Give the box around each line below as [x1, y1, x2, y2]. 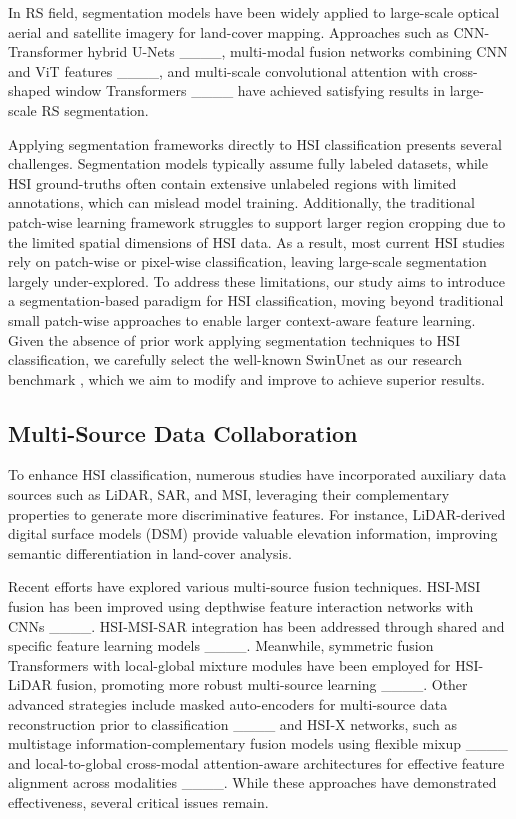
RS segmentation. [41, 99, 149, 120]
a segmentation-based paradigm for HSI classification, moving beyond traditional [8, 290, 504, 311]
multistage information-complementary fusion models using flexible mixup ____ [8, 733, 508, 754]
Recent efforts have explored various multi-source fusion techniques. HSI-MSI [8, 576, 481, 597]
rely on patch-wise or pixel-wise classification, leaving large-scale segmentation [8, 251, 487, 272]
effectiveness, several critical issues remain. [8, 791, 269, 812]
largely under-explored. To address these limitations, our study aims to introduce [8, 270, 505, 291]
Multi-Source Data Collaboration [8, 417, 358, 448]
